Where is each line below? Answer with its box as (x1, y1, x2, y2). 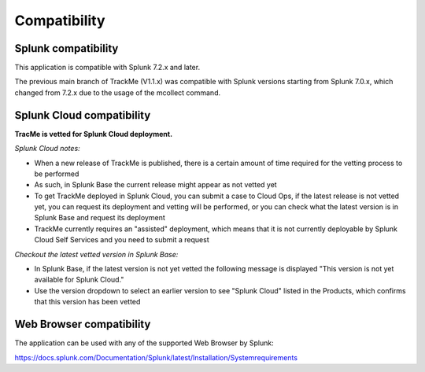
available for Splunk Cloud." (34, 275, 124, 285)
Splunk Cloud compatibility (14, 109, 151, 122)
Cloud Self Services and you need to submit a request (34, 235, 209, 245)
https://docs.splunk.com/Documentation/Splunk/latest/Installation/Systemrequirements (14, 352, 298, 362)
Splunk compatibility (14, 42, 119, 55)
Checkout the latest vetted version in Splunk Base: (14, 249, 179, 259)
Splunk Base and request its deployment (34, 213, 165, 223)
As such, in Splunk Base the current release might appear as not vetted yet (34, 180, 277, 190)
